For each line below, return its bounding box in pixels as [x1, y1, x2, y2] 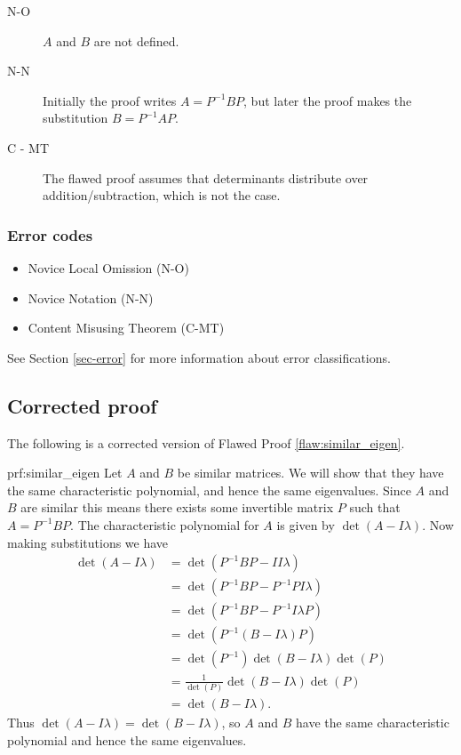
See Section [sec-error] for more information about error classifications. [7, 348, 391, 366]
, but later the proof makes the [243, 91, 412, 109]
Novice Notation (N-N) [28, 288, 154, 307]
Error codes [7, 223, 93, 245]
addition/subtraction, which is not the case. [43, 186, 281, 205]
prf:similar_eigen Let [7, 463, 123, 482]
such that [349, 498, 401, 517]
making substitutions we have [7, 533, 169, 551]
